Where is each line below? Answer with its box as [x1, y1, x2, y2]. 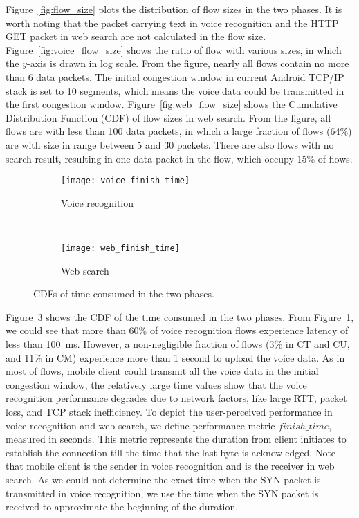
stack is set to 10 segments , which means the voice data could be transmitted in [6, 83, 344, 98]
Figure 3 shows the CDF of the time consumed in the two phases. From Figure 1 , [6, 309, 354, 324]
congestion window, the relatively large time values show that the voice [6, 377, 307, 391]
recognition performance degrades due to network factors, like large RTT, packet [6, 391, 347, 405]
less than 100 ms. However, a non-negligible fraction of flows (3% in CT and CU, [6, 337, 350, 351]
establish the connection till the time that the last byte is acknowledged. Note [6, 445, 336, 459]
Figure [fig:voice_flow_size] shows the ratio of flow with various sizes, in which [6, 42, 342, 57]
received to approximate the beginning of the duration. [6, 499, 239, 514]
